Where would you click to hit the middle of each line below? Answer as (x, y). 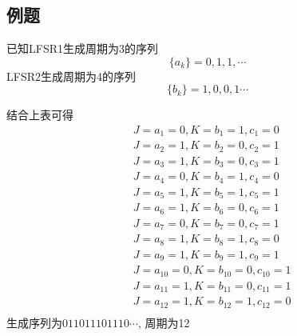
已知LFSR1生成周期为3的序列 (82, 48)
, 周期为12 (164, 322)
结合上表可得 (40, 115)
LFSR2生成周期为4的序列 (71, 76)
